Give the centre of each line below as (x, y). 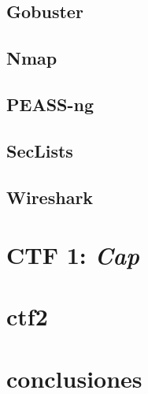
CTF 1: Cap (73, 255)
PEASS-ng (50, 104)
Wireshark (50, 197)
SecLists (40, 150)
